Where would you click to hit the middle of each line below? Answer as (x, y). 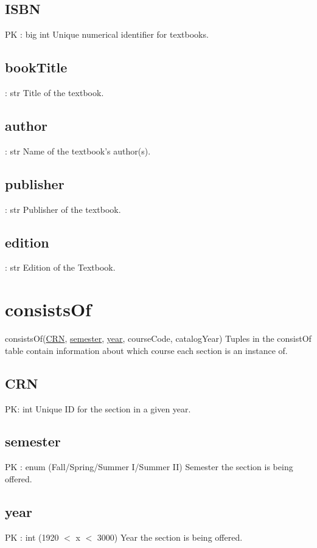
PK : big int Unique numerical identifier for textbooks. (107, 34)
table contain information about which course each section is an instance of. (146, 350)
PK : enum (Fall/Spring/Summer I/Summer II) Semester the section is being (149, 467)
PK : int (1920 (32, 537)
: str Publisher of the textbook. (63, 209)
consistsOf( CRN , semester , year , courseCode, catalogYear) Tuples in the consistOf (158, 338)
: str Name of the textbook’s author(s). (78, 151)
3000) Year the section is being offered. (170, 537)
